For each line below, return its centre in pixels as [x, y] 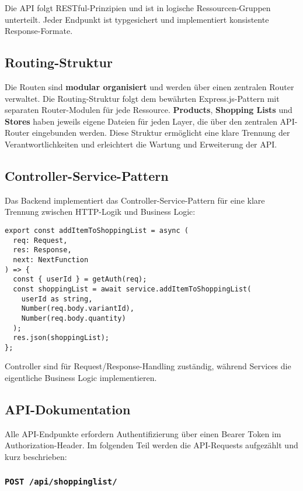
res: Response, [42, 250]
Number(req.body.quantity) [74, 318]
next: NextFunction [51, 260]
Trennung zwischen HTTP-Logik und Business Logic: [100, 212]
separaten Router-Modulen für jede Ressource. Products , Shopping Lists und [149, 110]
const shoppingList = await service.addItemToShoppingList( [132, 289]
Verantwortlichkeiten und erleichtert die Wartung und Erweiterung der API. [141, 144]
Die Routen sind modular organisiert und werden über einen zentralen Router [149, 86]
